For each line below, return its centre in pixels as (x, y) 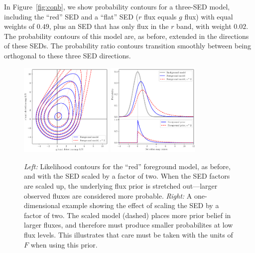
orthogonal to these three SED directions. (67, 55)
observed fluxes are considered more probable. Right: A (108, 195)
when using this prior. (64, 244)
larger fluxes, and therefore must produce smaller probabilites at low (128, 225)
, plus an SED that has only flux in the (109, 26)
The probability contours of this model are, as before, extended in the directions (127, 36)
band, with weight (204, 26)
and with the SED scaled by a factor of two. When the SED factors (127, 176)
